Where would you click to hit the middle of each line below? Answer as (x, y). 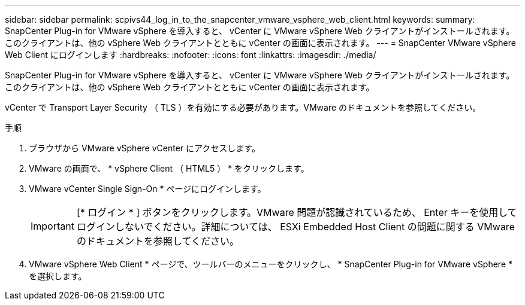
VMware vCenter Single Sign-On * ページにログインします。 (147, 189)
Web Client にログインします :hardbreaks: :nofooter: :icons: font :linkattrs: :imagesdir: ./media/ (191, 55)
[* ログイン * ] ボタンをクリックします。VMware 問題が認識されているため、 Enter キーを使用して (297, 212)
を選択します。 (58, 276)
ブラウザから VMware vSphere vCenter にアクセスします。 (144, 148)
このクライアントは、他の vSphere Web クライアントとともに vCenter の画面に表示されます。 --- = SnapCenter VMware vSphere (260, 43)
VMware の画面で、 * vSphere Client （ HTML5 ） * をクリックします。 (169, 168)
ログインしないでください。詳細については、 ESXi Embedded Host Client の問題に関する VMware (295, 227)
